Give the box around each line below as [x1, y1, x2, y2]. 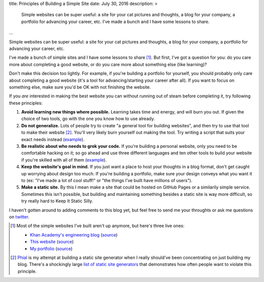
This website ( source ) [30, 239, 74, 245]
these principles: [9, 100, 43, 106]
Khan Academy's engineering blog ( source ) [30, 232, 118, 237]
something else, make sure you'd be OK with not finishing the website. [9, 84, 151, 90]
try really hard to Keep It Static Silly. [21, 198, 93, 204]
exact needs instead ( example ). [21, 136, 85, 142]
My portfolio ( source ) [30, 245, 73, 252]
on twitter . [9, 213, 29, 220]
